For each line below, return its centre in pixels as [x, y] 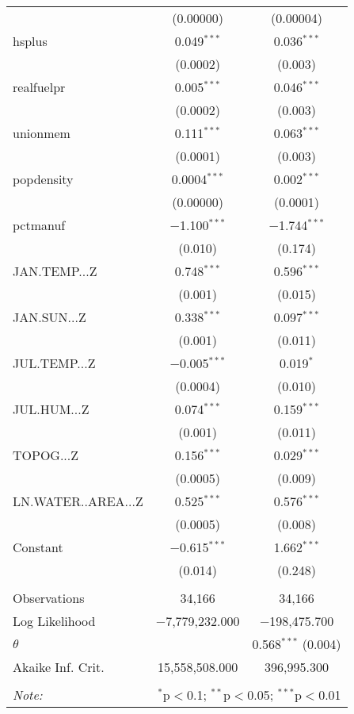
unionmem [42, 133]
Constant [38, 547]
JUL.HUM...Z [51, 409]
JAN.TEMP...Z [55, 271]
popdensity [43, 179]
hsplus [30, 41]
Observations [49, 598]
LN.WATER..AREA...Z [78, 501]
